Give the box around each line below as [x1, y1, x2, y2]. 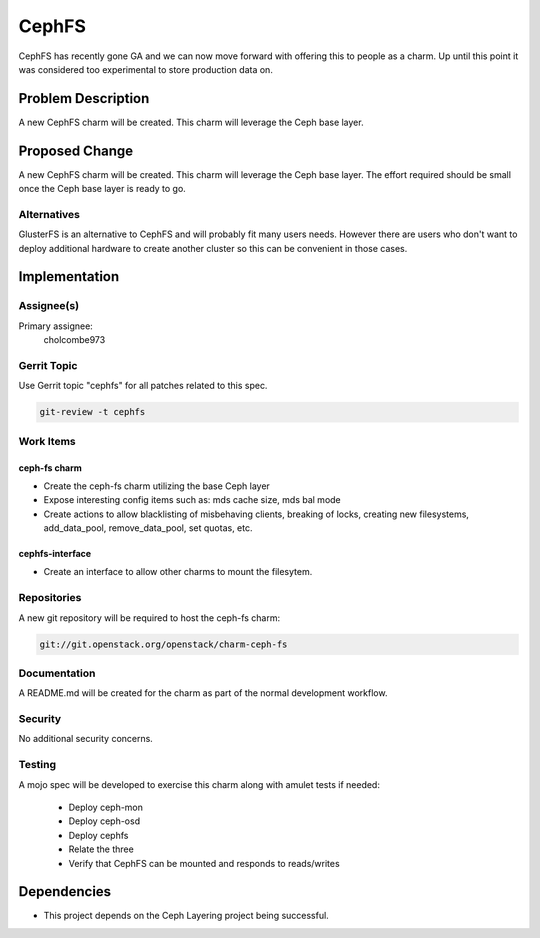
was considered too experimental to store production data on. [18, 63, 274, 75]
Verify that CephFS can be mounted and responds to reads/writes [68, 857, 340, 869]
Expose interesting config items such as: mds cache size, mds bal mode [43, 494, 342, 506]
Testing [18, 758, 57, 772]
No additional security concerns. [18, 733, 154, 745]
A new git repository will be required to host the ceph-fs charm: [18, 611, 281, 624]
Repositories [18, 591, 82, 605]
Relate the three [68, 843, 134, 855]
